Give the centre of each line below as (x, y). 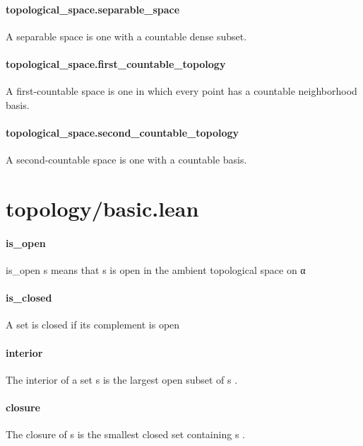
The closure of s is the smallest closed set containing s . (125, 434)
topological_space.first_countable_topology (116, 63)
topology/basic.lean (102, 208)
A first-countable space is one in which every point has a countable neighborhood (181, 91)
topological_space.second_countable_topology (123, 132)
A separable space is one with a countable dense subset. (126, 36)
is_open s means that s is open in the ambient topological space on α (156, 269)
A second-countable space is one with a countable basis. (126, 160)
